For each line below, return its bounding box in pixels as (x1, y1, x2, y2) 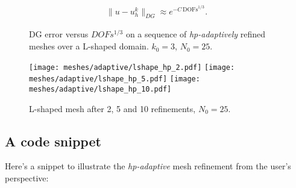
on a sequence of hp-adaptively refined (125, 28, 266, 40)
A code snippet (5, 131, 101, 150)
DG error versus (29, 28, 89, 40)
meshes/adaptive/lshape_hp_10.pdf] (29, 84, 172, 93)
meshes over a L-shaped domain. (29, 40, 149, 52)
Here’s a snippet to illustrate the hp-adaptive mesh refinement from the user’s (5, 160, 291, 172)
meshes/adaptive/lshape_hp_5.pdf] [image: (29, 75, 200, 84)
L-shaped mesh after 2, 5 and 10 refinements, (29, 102, 196, 114)
